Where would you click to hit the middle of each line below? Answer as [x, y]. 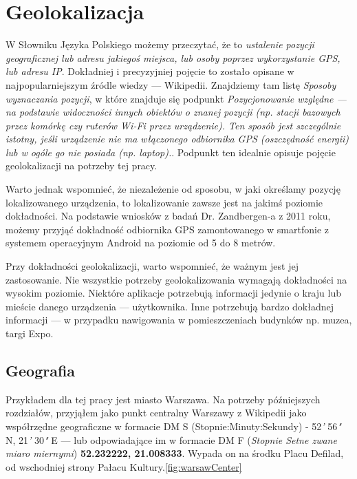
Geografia [41, 370]
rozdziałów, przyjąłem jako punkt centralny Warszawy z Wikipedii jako [156, 413]
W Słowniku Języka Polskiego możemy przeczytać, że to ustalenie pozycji [160, 44]
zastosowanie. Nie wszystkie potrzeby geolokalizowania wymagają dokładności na [176, 279]
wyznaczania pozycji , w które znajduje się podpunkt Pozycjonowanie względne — [176, 98]
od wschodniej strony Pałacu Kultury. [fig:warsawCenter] [124, 466]
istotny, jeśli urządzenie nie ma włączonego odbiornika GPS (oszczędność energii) [177, 139]
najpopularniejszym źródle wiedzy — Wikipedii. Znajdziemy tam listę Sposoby [171, 84]
